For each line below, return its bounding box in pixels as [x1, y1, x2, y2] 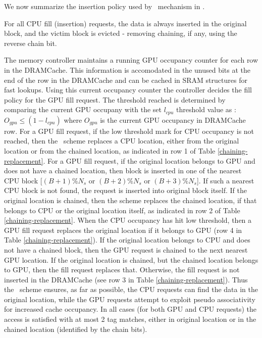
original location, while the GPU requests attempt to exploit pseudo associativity [4, 294, 255, 304]
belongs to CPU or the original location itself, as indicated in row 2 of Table [4, 205, 240, 215]
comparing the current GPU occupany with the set [4, 104, 162, 115]
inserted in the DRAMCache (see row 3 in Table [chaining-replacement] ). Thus [4, 274, 248, 284]
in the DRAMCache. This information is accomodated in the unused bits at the [4, 64, 251, 75]
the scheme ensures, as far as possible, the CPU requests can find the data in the [4, 284, 258, 295]
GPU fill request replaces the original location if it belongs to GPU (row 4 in [4, 224, 242, 235]
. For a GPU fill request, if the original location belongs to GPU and [43, 155, 255, 166]
